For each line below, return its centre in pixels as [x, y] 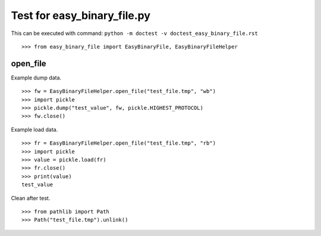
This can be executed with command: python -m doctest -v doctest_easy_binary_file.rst [134, 33]
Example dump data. [36, 78]
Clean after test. [31, 198]
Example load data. [34, 129]
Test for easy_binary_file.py [81, 15]
